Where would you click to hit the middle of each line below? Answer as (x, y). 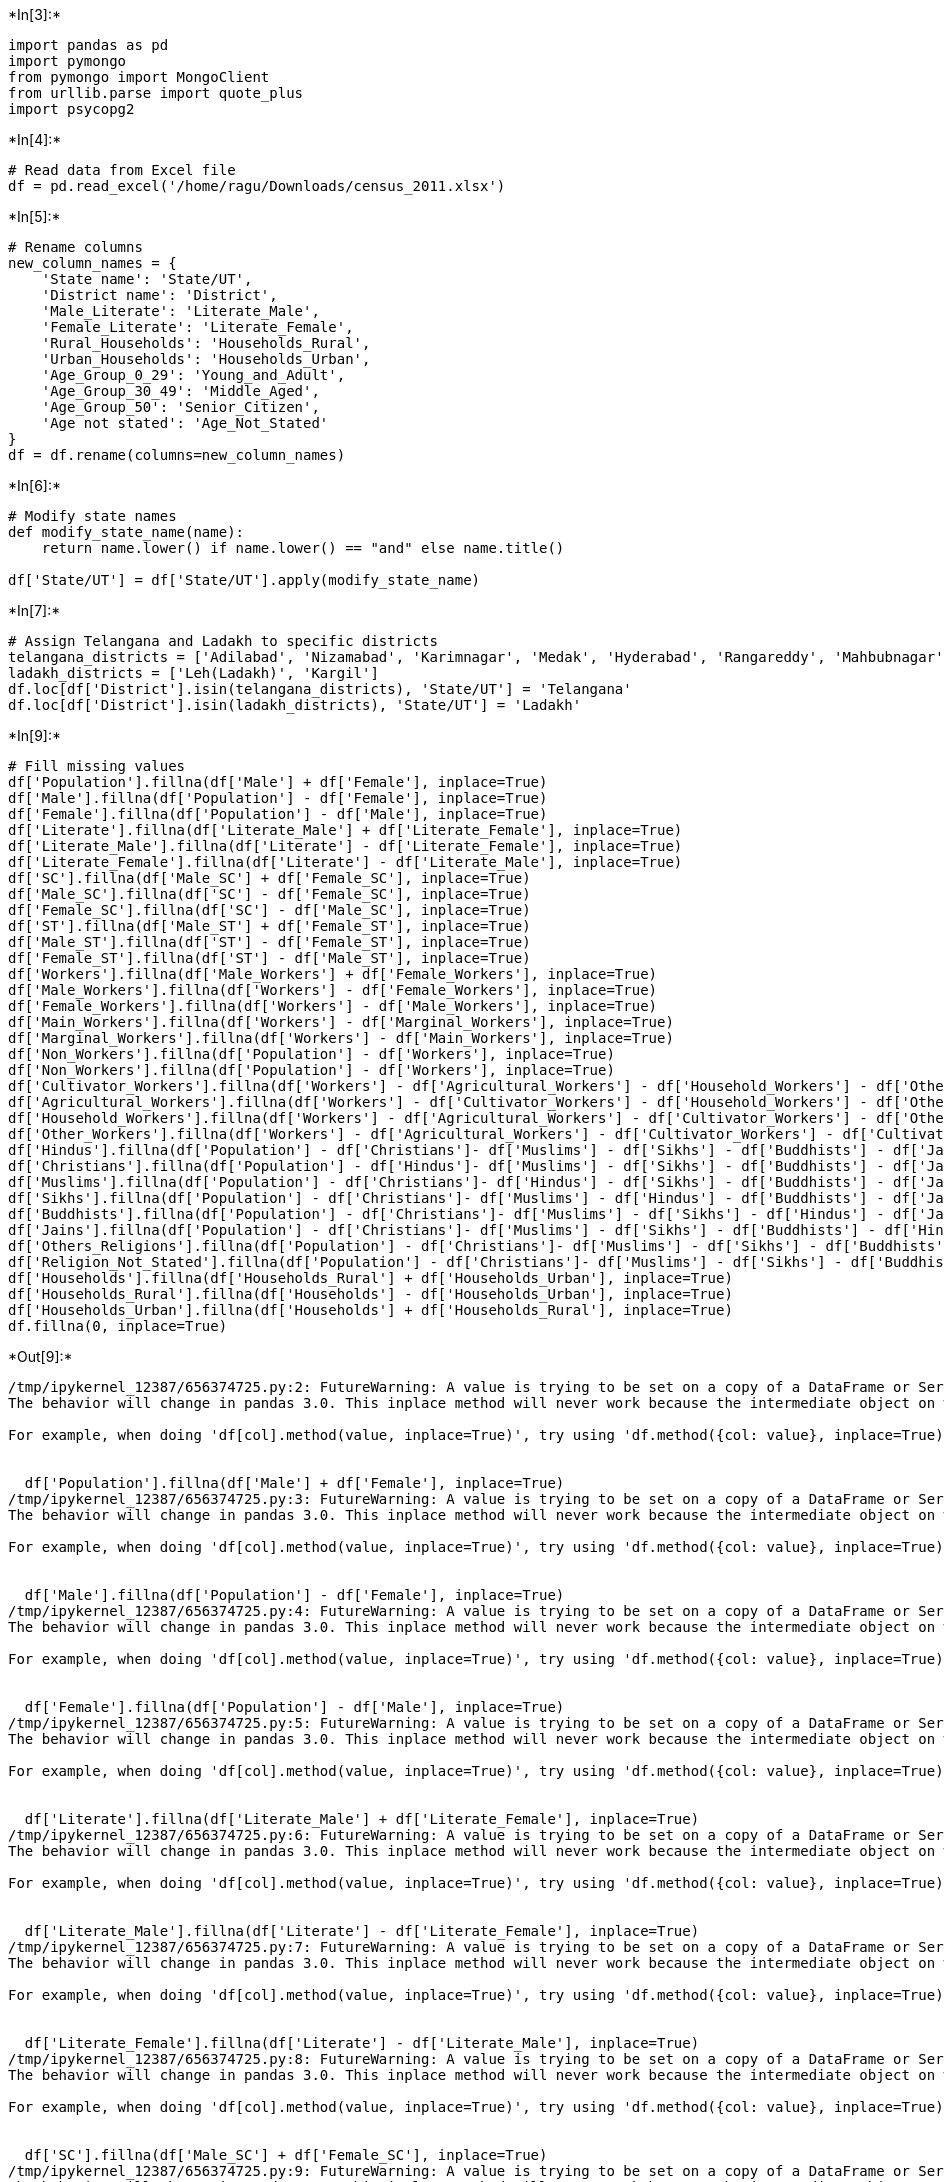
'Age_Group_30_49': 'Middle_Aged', (180, 391)
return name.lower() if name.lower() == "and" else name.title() (303, 548)
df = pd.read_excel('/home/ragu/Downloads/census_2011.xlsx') (257, 186)
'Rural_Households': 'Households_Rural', (206, 343)
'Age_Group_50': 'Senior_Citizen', (180, 407)
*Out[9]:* (40, 1356)
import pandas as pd (88, 45)
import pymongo (67, 61)
